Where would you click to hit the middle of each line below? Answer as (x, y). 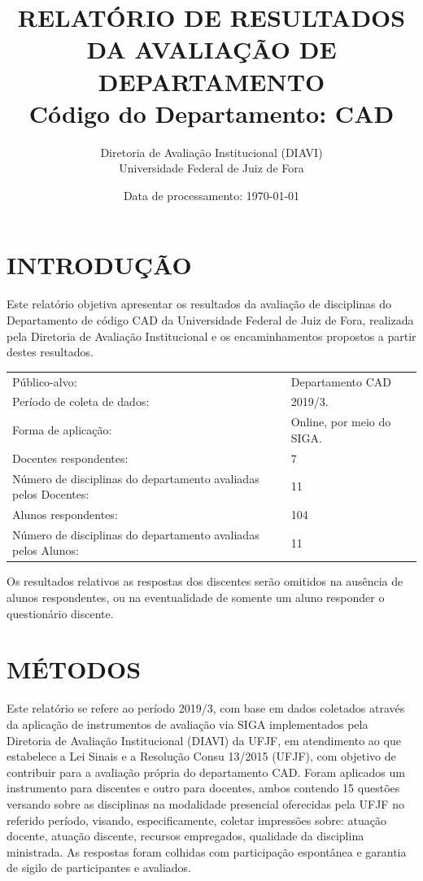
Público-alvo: (45, 381)
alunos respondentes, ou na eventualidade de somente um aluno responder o (196, 598)
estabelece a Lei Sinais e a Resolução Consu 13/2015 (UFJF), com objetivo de (201, 756)
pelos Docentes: (51, 494)
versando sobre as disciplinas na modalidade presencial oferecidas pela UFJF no (205, 803)
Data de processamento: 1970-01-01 (211, 195)
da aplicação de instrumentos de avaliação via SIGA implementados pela (188, 724)
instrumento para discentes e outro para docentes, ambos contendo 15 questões (203, 788)
